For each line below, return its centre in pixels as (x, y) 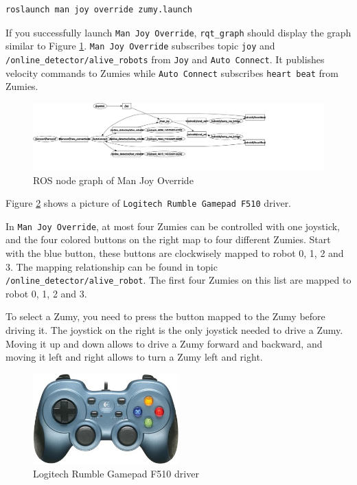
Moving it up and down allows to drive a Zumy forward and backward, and (164, 343)
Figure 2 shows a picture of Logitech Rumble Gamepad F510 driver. (149, 203)
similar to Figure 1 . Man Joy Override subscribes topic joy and (140, 46)
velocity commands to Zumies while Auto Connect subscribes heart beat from (172, 72)
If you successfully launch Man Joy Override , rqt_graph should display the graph (178, 32)
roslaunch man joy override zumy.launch (99, 10)
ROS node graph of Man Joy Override (113, 180)
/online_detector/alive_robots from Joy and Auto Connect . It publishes (165, 59)
